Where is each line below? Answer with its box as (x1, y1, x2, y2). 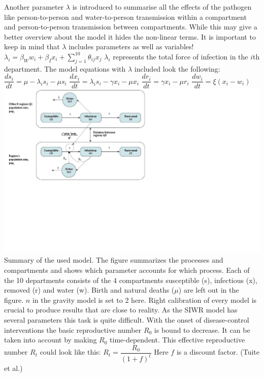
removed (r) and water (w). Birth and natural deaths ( (4, 285, 175, 295)
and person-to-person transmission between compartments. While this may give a (4, 21, 257, 32)
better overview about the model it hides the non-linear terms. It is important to (4, 31, 256, 42)
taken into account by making (4, 334, 97, 345)
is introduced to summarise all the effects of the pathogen (72, 2, 252, 12)
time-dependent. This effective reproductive (110, 334, 245, 345)
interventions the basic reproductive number (4, 324, 142, 335)
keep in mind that (4, 41, 60, 52)
